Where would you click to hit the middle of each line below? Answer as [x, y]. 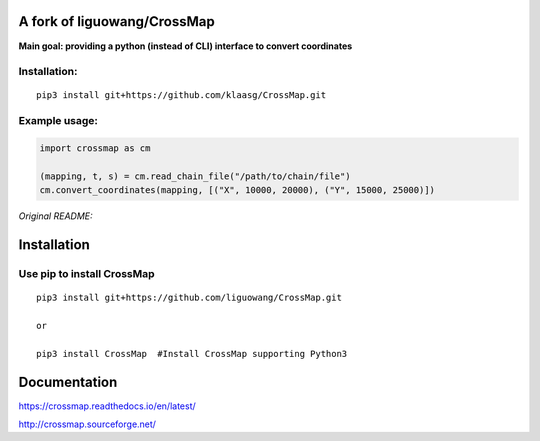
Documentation [68, 381]
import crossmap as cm [95, 148]
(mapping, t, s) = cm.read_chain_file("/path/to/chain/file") [195, 176]
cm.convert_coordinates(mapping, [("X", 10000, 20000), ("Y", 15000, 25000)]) [237, 190]
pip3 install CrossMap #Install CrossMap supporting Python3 [192, 353]
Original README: [55, 216]
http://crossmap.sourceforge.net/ [87, 424]
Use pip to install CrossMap [86, 273]
